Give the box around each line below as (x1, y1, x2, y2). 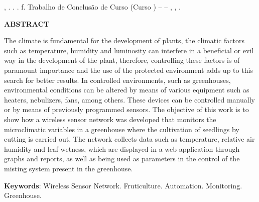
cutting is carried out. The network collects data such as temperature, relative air (4, 134, 255, 144)
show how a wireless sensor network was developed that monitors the (4, 114, 216, 124)
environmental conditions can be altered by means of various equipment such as (4, 84, 249, 95)
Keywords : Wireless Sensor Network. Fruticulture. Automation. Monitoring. (4, 180, 242, 190)
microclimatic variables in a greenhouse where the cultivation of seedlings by (4, 124, 239, 134)
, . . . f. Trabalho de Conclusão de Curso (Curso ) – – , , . (4, 2, 181, 12)
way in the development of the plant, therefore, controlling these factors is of (4, 55, 240, 65)
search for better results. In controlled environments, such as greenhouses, (4, 74, 231, 85)
